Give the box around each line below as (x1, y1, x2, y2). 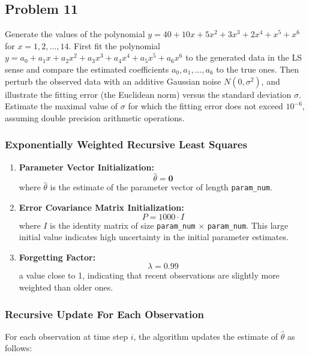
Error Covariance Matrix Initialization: (19, 201, 184, 214)
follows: (5, 342, 32, 354)
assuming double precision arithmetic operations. (5, 111, 185, 124)
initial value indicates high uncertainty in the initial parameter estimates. (19, 231, 289, 243)
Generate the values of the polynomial (5, 28, 145, 40)
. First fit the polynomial (68, 39, 160, 52)
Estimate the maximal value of (5, 100, 118, 112)
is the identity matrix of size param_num (50, 219, 196, 231)
